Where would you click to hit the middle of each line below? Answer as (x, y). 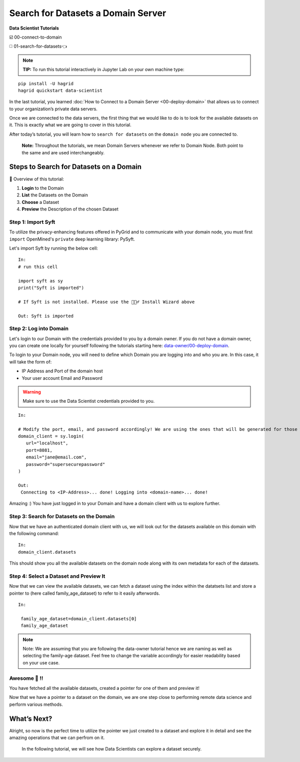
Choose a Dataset (40, 202)
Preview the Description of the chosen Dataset (70, 209)
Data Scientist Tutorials (34, 28)
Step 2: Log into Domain (39, 329)
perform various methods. (36, 704)
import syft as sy (41, 281)
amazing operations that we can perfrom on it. (57, 738)
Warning (32, 392)
